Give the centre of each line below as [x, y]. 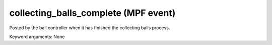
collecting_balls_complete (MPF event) [92, 13]
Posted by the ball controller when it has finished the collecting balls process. [90, 28]
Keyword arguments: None [37, 37]
